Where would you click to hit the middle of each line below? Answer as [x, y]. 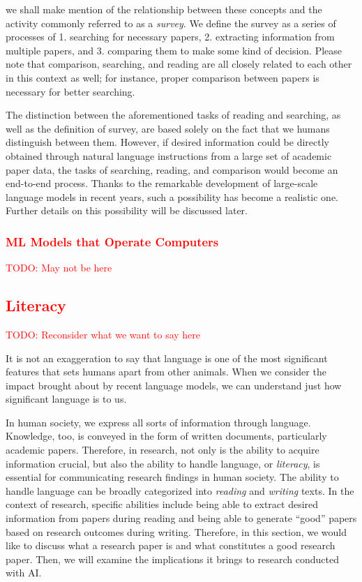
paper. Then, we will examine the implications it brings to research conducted [172, 559]
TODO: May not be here [59, 268]
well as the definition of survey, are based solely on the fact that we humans [168, 128]
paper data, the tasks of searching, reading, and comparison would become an [172, 169]
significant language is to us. [66, 399]
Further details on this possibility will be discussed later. [127, 210]
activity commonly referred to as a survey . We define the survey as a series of [171, 23]
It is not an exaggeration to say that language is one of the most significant [167, 358]
